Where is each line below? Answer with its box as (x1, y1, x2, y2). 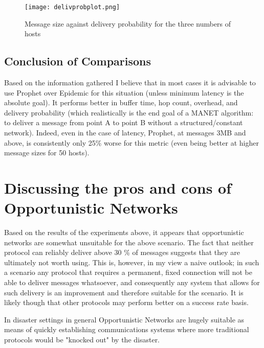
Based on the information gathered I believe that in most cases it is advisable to (4, 77, 256, 88)
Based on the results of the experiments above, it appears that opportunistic (4, 227, 244, 238)
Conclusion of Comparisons (4, 53, 151, 69)
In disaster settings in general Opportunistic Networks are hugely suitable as (4, 314, 245, 324)
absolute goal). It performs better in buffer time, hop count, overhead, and (4, 97, 238, 108)
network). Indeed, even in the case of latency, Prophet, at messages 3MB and (4, 127, 246, 138)
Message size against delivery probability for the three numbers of (25, 18, 231, 29)
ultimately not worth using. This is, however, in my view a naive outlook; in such (4, 257, 259, 267)
